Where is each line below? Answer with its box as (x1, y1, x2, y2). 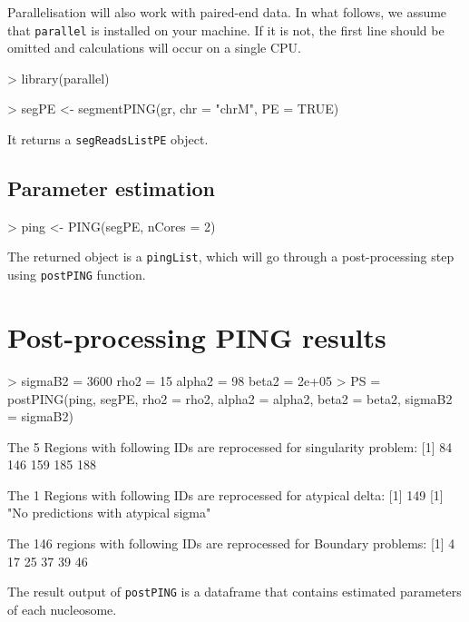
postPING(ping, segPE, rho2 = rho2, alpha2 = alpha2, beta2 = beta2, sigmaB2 (7, 389, 453, 408)
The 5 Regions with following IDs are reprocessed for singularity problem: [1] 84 (7, 437, 453, 456)
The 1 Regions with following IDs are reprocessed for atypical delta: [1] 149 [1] (7, 485, 444, 504)
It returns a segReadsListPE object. (7, 130, 209, 149)
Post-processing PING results (7, 318, 386, 355)
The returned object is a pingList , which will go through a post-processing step (7, 247, 454, 266)
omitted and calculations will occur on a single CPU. (7, 38, 301, 57)
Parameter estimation (7, 174, 216, 202)
